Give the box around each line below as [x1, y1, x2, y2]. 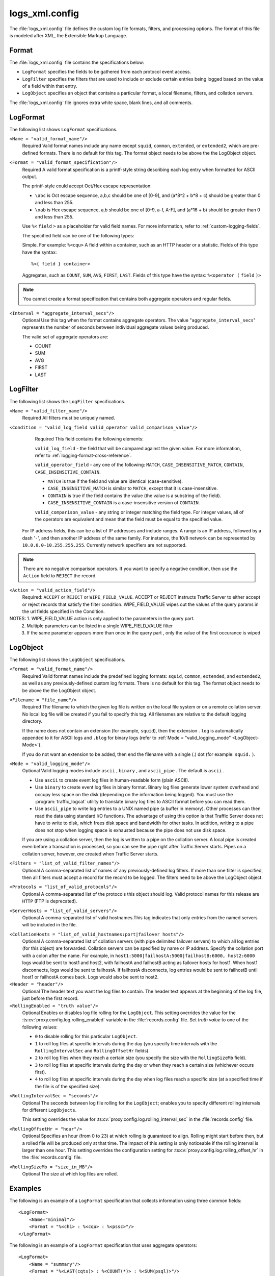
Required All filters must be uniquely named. [22, 415, 116, 421]
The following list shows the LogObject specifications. [9, 656, 126, 662]
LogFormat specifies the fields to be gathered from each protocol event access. [22, 69, 191, 75]
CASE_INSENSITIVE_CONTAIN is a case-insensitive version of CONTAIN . [47, 500, 200, 506]
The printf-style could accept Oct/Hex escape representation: [22, 183, 152, 189]
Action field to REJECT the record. [23, 573, 97, 579]
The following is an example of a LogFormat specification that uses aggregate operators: [9, 1242, 197, 1248]
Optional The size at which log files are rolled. [22, 1171, 118, 1177]
